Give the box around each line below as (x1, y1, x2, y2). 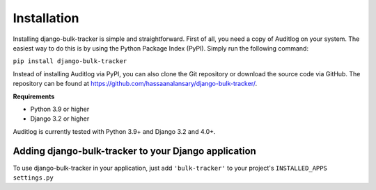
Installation (13, 10, 79, 26)
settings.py (13, 173, 54, 182)
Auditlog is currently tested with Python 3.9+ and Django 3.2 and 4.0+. (13, 127, 216, 135)
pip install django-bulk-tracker (13, 58, 127, 65)
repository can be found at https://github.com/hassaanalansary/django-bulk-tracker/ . (13, 80, 258, 88)
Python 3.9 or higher (30, 105, 90, 113)
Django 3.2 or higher (30, 114, 90, 123)
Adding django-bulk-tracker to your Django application (13, 146, 257, 157)
